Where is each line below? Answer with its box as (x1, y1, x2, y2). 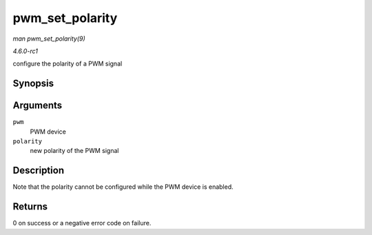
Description (12, 165, 65, 176)
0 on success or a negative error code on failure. (12, 219, 152, 227)
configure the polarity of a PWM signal (12, 59, 123, 68)
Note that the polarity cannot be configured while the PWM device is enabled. (12, 183, 234, 191)
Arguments (12, 100, 63, 112)
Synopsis (12, 78, 54, 90)
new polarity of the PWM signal (30, 147, 119, 155)
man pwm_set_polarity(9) (12, 34, 85, 43)
